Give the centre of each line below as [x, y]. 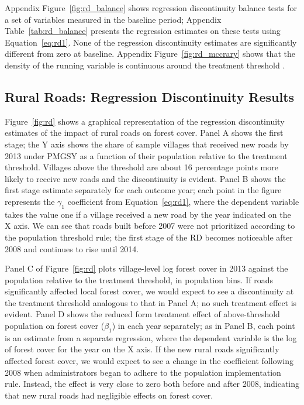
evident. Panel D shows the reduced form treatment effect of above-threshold [142, 314]
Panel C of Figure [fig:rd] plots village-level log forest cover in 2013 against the [146, 268]
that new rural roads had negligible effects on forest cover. [109, 395]
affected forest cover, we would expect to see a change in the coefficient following [149, 361]
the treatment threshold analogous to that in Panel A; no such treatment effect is [151, 302]
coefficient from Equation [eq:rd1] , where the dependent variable [183, 201]
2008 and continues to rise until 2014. [72, 248]
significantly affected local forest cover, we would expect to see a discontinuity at [149, 291]
